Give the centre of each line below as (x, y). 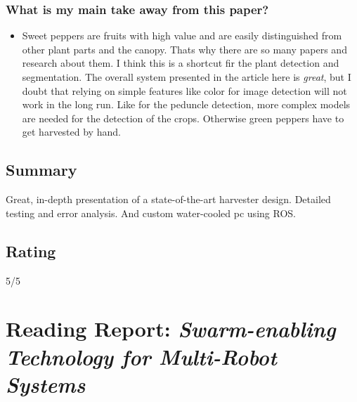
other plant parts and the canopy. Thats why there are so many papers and (184, 49)
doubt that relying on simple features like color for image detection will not (184, 90)
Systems (46, 384)
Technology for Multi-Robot (141, 356)
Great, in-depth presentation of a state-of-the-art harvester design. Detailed (168, 199)
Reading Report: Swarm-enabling (171, 329)
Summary (41, 170)
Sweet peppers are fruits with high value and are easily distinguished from (182, 35)
